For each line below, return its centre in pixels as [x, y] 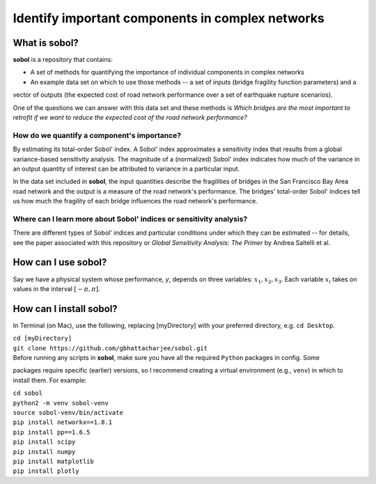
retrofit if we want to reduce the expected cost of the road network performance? [130, 118]
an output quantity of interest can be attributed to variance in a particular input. [126, 169]
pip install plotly [46, 471]
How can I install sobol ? [65, 309]
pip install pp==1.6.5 [52, 432]
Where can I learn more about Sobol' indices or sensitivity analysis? [130, 219]
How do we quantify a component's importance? [97, 135]
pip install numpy [44, 452]
